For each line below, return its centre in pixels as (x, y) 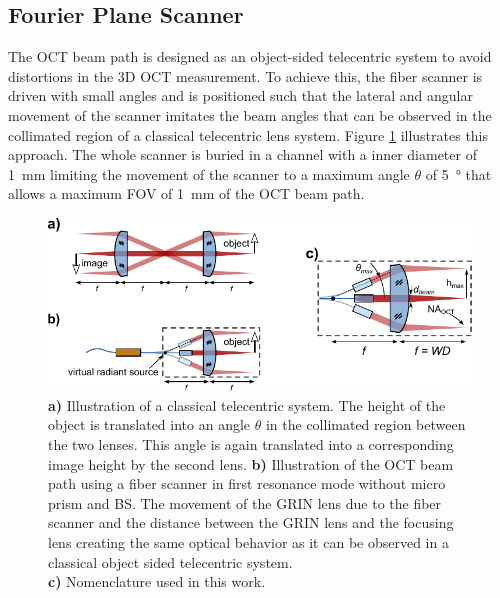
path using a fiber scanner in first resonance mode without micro (247, 483)
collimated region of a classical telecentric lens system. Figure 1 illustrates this (248, 134)
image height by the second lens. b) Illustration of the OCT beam (251, 463)
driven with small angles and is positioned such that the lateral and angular (240, 95)
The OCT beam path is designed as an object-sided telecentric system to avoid (250, 56)
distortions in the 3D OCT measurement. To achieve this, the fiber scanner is (245, 75)
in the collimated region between (365, 424)
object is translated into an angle (149, 424)
